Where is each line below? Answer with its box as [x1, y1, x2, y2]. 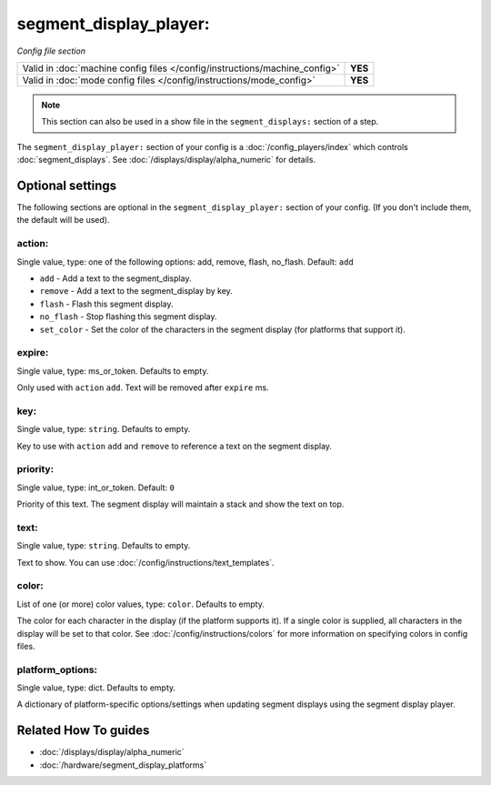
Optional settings [16, 177, 117, 193]
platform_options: [16, 663, 98, 676]
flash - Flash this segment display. [39, 298, 174, 309]
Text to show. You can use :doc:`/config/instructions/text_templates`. [16, 557, 275, 568]
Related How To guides [16, 723, 150, 739]
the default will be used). [16, 215, 110, 226]
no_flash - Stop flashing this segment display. [39, 311, 217, 322]
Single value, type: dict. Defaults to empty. [16, 682, 176, 693]
